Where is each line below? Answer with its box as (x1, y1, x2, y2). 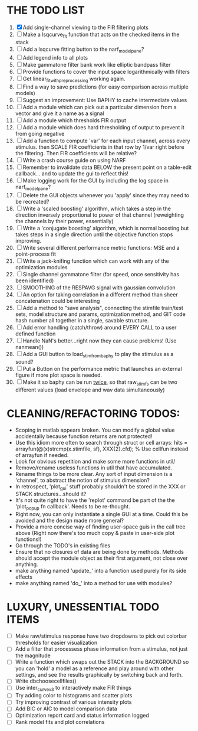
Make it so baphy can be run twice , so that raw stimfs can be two (22, 378, 177, 387)
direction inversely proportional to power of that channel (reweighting (15, 211, 184, 218)
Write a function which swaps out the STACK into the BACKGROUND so (15, 658, 189, 665)
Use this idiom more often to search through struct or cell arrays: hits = (15, 439, 188, 446)
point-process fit (15, 250, 57, 257)
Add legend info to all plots (22, 54, 88, 61)
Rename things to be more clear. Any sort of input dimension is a (15, 470, 173, 477)
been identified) (15, 277, 54, 284)
